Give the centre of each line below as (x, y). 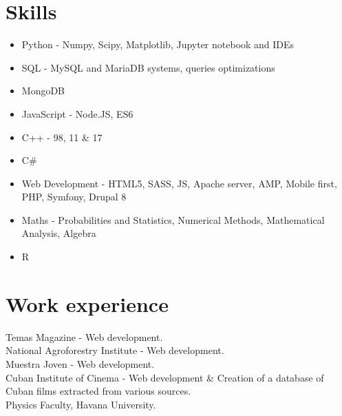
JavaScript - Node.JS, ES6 (77, 113)
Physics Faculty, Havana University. (81, 404)
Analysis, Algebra (59, 233)
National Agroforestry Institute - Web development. (115, 350)
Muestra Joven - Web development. (80, 363)
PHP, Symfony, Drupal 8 (74, 197)
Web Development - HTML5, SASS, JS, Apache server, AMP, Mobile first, (179, 183)
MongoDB (43, 91)
